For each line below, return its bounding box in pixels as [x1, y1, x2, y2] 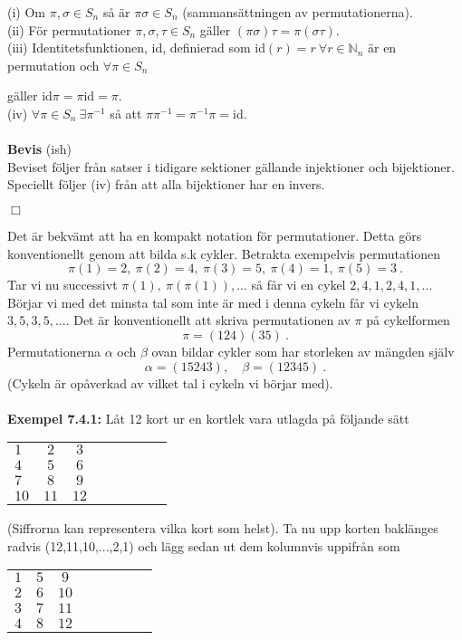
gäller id [7, 86, 53, 105]
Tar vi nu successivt [7, 275, 118, 294]
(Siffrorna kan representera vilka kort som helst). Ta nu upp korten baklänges [7, 519, 438, 538]
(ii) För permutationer [7, 20, 131, 39]
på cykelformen [366, 310, 450, 330]
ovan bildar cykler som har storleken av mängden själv [151, 341, 455, 360]
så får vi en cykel [251, 275, 346, 294]
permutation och [7, 55, 100, 74]
